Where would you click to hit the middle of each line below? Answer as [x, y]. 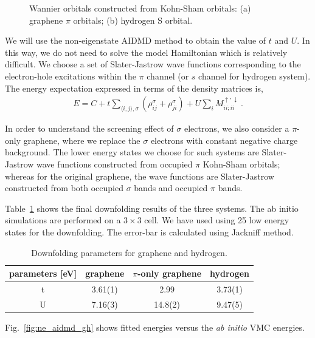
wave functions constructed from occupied [115, 164]
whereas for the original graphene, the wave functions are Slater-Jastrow [140, 176]
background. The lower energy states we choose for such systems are [132, 152]
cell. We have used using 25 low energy [217, 220]
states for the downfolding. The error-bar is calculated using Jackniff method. [149, 232]
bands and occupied [171, 188]
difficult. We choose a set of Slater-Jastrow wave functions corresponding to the [153, 64]
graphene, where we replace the [82, 140]
